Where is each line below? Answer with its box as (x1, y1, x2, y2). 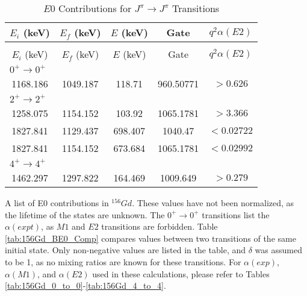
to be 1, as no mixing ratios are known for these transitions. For (5, 255, 241, 268)
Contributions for (58, 1, 132, 15)
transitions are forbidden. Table (101, 220, 218, 233)
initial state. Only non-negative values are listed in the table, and (5, 244, 246, 256)
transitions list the (202, 208, 270, 221)
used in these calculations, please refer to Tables (92, 267, 270, 280)
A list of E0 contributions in (5, 197, 109, 209)
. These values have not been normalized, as (132, 197, 294, 209)
